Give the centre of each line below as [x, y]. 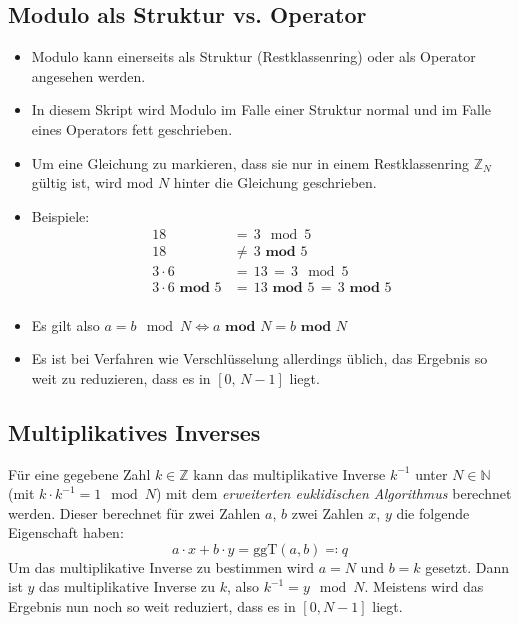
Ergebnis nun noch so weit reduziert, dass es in [152, 606]
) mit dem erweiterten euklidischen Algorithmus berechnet [333, 493]
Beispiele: [60, 215]
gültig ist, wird [77, 182]
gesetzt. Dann [467, 566]
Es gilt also [65, 324]
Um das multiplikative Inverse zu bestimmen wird [161, 566]
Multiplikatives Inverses [134, 431]
